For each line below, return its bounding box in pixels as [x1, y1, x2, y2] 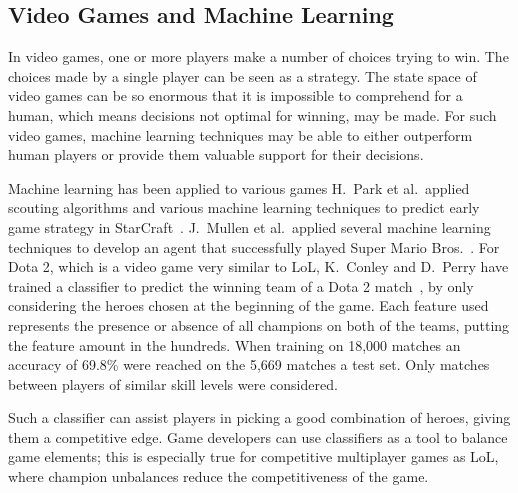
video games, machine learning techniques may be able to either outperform [8, 124, 473, 145]
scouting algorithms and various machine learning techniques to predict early [8, 197, 480, 218]
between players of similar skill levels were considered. [8, 373, 338, 394]
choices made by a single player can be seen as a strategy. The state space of [8, 65, 477, 86]
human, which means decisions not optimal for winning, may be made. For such [8, 104, 497, 125]
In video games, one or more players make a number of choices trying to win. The [8, 46, 509, 67]
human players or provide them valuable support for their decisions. [8, 144, 424, 165]
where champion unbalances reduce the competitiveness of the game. [8, 466, 429, 487]
